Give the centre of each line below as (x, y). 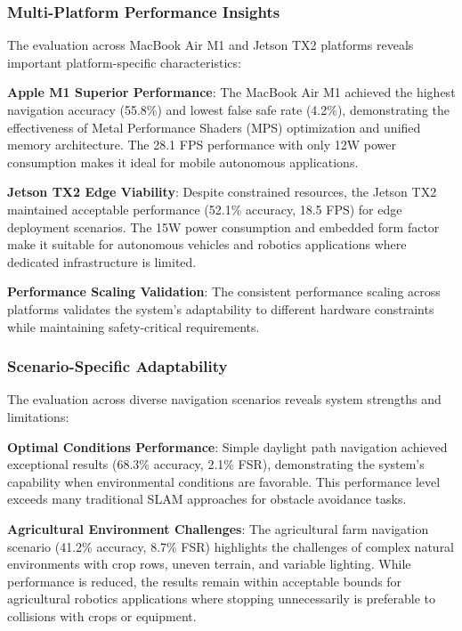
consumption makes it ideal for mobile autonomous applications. (183, 162)
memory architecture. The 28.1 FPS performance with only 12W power (202, 145)
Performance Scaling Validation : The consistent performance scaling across (224, 291)
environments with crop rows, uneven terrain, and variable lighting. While (209, 564)
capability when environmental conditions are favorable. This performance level (224, 481)
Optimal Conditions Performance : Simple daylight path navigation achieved (227, 446)
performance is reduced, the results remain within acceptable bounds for (205, 581)
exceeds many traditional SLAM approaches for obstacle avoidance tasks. (207, 499)
